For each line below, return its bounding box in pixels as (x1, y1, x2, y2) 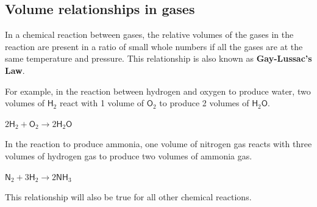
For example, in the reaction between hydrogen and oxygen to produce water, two (5, 84, 311, 97)
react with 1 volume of (59, 96, 144, 109)
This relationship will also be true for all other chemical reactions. (5, 191, 252, 203)
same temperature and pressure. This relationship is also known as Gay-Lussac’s (5, 52, 312, 65)
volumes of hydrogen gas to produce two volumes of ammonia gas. (5, 149, 252, 162)
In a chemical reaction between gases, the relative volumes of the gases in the (5, 28, 294, 41)
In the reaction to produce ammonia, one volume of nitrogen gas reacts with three (5, 137, 312, 150)
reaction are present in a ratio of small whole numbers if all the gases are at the (5, 40, 303, 53)
